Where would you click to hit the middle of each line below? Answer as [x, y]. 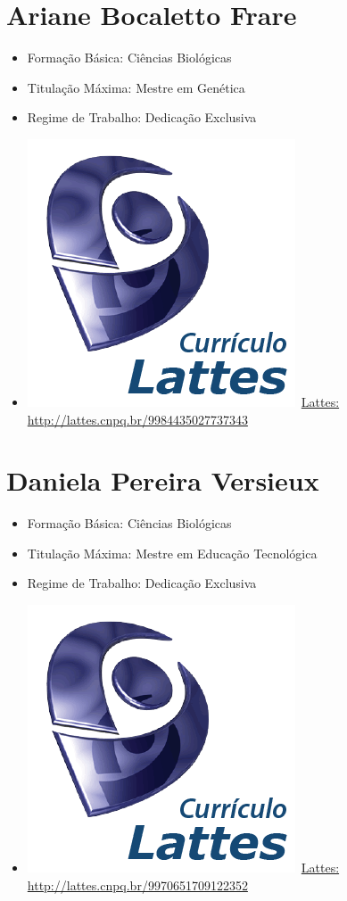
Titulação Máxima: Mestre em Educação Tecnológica [172, 553]
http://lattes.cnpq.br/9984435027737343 [137, 419]
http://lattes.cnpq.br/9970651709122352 [137, 884]
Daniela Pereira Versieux [163, 480]
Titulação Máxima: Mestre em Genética [136, 87]
